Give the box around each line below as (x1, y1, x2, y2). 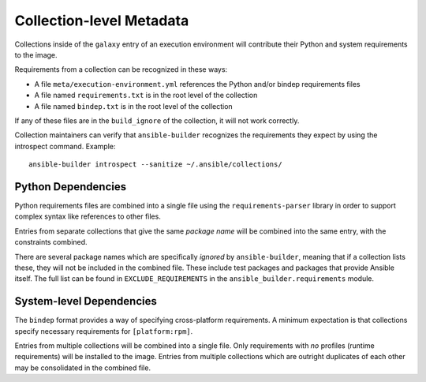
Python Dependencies (14, 180, 126, 193)
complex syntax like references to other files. (14, 212, 161, 221)
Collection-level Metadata (14, 12, 189, 29)
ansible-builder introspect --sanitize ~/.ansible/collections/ (28, 160, 283, 169)
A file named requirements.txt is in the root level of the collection (34, 91, 258, 100)
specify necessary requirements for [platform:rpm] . (14, 326, 193, 335)
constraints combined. (14, 238, 88, 247)
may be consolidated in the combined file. (14, 363, 151, 373)
